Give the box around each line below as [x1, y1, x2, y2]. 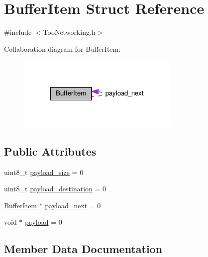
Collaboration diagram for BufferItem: [4, 43, 121, 54]
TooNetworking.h [43, 27, 96, 37]
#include [4, 27, 32, 37]
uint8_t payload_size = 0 [4, 167, 84, 177]
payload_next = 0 [45, 200, 101, 210]
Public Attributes [4, 143, 97, 159]
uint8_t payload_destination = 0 [4, 183, 106, 194]
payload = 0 [25, 217, 62, 227]
